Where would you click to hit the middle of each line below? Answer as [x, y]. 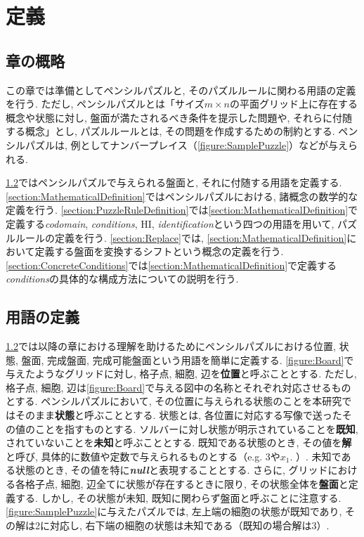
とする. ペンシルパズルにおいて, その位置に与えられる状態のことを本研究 [174, 401]
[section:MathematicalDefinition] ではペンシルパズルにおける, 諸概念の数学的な [182, 196]
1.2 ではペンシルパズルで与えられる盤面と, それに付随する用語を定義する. [174, 182]
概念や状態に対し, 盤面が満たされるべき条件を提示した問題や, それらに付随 [179, 117]
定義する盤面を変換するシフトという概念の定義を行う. [159, 251]
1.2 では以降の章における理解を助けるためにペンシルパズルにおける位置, [171, 346]
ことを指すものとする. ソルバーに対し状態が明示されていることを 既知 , [196, 428]
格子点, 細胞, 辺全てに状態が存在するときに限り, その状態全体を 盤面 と [187, 484]
